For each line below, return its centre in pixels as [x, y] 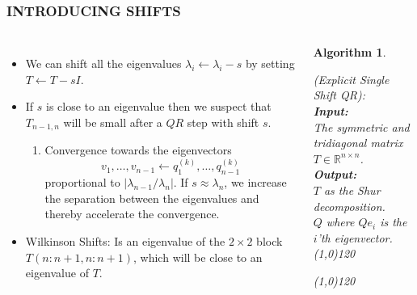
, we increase [255, 182]
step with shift [223, 122]
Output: [335, 174]
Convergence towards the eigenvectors [138, 150]
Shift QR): [339, 95]
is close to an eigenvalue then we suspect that [159, 106]
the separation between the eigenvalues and [152, 198]
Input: [331, 111]
